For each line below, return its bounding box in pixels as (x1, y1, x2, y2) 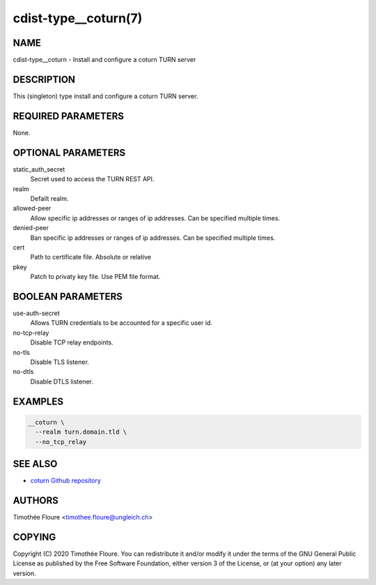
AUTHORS (13, 494, 59, 506)
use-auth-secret (13, 309, 61, 317)
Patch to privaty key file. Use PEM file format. (30, 273, 161, 281)
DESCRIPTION (13, 73, 76, 85)
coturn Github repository (30, 476, 101, 485)
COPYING (13, 531, 56, 543)
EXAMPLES (13, 395, 64, 407)
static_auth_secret (13, 165, 65, 174)
